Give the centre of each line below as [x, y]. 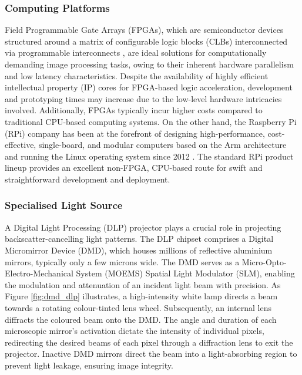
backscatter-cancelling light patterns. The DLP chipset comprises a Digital [139, 239]
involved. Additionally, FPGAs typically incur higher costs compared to [134, 110]
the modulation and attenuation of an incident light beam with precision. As [143, 284]
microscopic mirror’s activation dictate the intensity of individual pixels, [135, 331]
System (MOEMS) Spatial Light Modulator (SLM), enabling [185, 273]
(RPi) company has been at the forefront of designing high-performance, [135, 133]
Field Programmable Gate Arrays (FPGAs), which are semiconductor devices [144, 30]
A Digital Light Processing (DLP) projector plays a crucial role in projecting [143, 227]
